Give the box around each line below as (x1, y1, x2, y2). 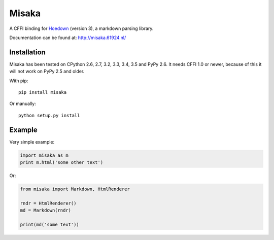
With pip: (9, 78, 28, 84)
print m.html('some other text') (20, 160, 104, 165)
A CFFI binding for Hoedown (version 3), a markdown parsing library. (9, 25, 154, 31)
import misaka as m (20, 152, 68, 158)
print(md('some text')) (20, 222, 80, 227)
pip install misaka (18, 89, 67, 95)
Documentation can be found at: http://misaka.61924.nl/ (9, 35, 126, 41)
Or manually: (9, 100, 37, 107)
